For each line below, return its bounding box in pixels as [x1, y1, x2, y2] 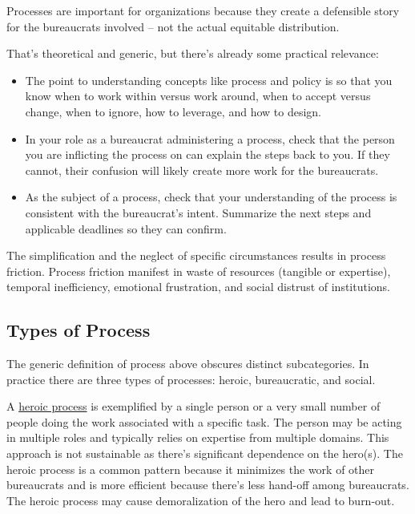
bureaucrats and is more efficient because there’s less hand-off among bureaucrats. [6, 476, 409, 493]
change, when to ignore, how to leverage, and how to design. [25, 103, 321, 119]
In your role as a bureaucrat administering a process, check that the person [25, 130, 395, 147]
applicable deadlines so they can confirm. [25, 220, 227, 237]
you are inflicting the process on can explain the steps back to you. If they [25, 146, 390, 163]
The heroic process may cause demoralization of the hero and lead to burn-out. [6, 492, 395, 508]
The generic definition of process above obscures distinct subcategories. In [6, 355, 369, 372]
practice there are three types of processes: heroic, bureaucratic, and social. [6, 370, 376, 387]
